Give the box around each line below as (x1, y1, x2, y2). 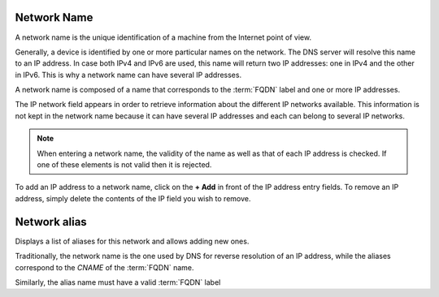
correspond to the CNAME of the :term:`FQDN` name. (15, 262, 194, 272)
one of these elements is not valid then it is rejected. (37, 160, 212, 170)
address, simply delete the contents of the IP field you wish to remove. (15, 193, 251, 203)
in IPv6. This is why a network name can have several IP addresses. (15, 70, 242, 80)
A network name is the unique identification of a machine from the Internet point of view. (15, 32, 312, 42)
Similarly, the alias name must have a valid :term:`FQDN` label (15, 277, 221, 287)
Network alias (15, 215, 87, 229)
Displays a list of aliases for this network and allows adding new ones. (15, 236, 250, 246)
